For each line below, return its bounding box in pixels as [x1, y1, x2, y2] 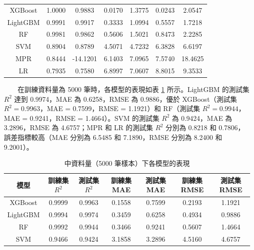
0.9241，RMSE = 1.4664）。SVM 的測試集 [30, 113, 160, 123]
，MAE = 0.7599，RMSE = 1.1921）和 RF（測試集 [40, 103, 200, 114]
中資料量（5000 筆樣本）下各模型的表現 [64, 158, 190, 168]
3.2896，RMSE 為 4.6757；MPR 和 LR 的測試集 [4, 122, 153, 133]
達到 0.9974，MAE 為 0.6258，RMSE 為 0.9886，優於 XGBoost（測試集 [14, 93, 237, 104]
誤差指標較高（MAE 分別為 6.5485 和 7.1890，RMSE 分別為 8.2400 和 [4, 132, 222, 142]
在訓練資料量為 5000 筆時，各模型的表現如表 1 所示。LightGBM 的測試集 [17, 84, 250, 94]
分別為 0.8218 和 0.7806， [165, 122, 245, 133]
